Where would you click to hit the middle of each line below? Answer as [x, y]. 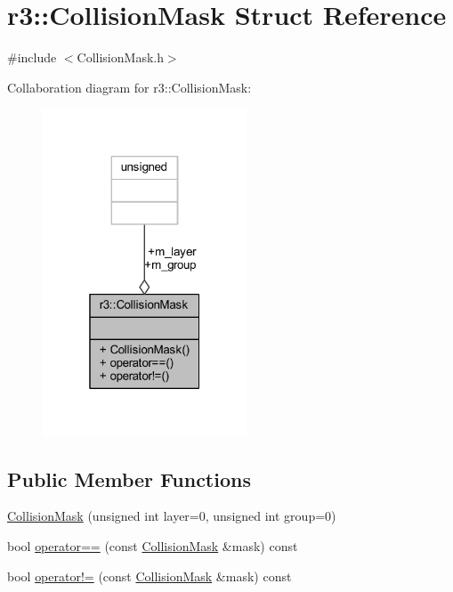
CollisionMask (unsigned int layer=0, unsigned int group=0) [172, 516]
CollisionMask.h [120, 57]
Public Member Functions [129, 478]
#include [32, 57]
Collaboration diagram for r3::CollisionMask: [129, 87]
